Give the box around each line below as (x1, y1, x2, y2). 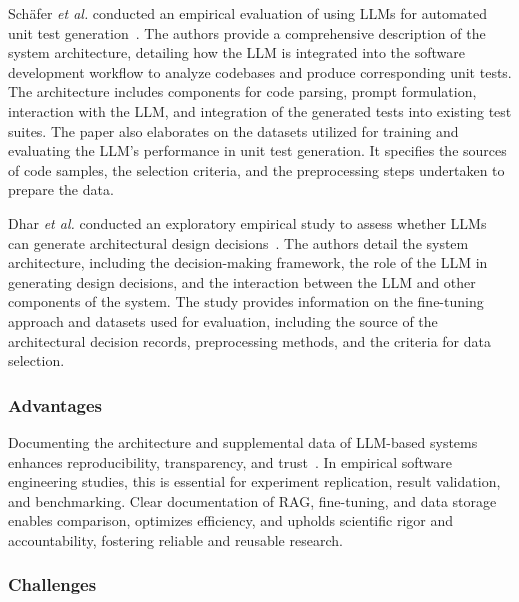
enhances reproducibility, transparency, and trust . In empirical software (8, 451, 452, 472)
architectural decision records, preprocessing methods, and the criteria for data (8, 330, 491, 351)
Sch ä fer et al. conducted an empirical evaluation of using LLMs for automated (8, 3, 488, 23)
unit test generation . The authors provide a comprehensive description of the (8, 22, 486, 43)
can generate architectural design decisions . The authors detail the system (8, 232, 469, 253)
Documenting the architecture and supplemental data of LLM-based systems (8, 431, 478, 452)
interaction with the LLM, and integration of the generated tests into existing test (8, 100, 512, 121)
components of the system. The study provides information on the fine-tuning (8, 291, 484, 312)
